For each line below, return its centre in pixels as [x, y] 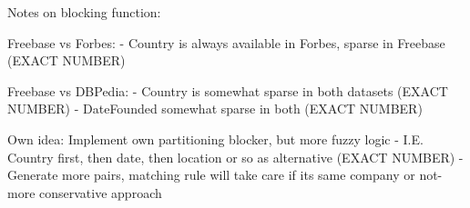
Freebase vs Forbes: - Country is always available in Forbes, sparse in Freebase [226, 42]
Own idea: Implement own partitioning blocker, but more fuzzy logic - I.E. [215, 139]
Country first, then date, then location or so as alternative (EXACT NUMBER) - [235, 157]
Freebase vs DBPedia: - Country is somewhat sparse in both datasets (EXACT [228, 90]
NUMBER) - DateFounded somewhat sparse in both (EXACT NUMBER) [215, 109]
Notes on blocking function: [84, 12]
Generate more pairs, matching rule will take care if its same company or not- [225, 175]
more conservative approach [85, 192]
